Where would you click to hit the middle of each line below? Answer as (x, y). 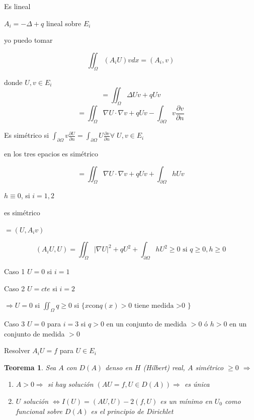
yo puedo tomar (28, 40)
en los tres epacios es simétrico (51, 154)
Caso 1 (15, 271)
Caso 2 (15, 288)
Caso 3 (15, 323)
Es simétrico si (27, 135)
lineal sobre (64, 23)
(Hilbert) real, (164, 367)
